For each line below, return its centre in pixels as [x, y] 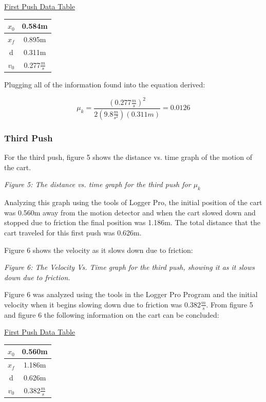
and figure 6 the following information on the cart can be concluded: [112, 314]
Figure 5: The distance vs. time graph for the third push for [98, 184]
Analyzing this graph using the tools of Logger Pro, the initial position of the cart [133, 202]
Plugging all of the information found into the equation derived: [105, 84]
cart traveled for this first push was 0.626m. [73, 232]
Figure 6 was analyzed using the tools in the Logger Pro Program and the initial [131, 294]
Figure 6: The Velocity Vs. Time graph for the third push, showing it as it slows [130, 267]
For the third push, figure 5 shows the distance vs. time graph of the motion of [128, 157]
